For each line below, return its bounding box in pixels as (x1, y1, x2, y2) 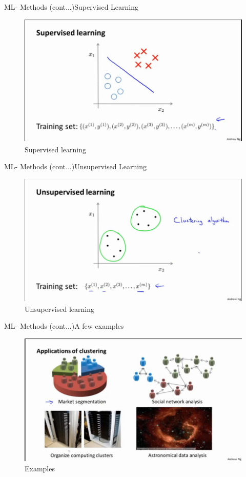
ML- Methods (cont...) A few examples (4, 321, 124, 331)
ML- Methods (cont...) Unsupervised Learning (4, 161, 147, 172)
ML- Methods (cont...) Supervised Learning (4, 2, 138, 12)
